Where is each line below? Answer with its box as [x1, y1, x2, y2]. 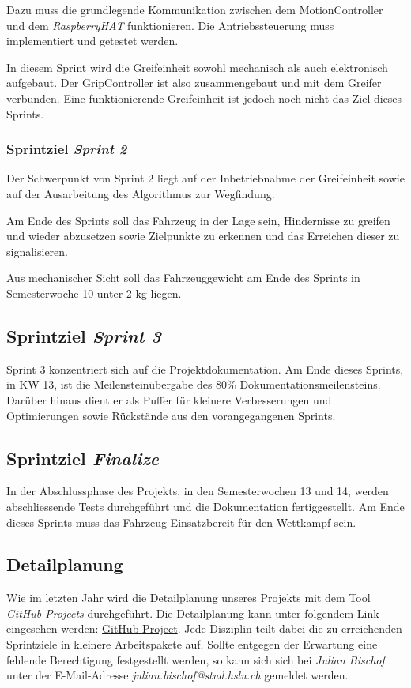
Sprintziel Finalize [6, 446, 159, 470]
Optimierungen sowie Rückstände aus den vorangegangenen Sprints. [6, 407, 336, 423]
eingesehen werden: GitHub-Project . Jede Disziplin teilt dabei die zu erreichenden [6, 620, 402, 637]
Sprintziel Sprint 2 [6, 139, 127, 159]
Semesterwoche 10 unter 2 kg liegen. [6, 284, 182, 301]
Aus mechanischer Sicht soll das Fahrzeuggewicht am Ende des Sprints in [6, 269, 360, 286]
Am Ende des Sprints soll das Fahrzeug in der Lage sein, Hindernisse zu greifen [6, 212, 390, 228]
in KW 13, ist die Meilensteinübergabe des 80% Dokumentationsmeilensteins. [6, 376, 381, 393]
